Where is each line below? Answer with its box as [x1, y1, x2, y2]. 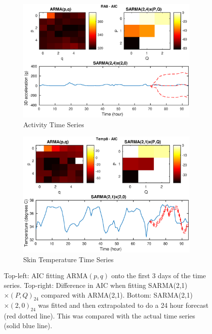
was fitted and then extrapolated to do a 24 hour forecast [38, 300, 209, 310]
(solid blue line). [4, 320, 52, 330]
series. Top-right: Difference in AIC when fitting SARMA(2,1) [4, 280, 188, 290]
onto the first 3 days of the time [111, 270, 206, 281]
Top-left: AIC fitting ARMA [4, 270, 88, 281]
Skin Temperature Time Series [23, 254, 114, 264]
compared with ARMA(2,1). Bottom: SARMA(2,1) [41, 289, 193, 300]
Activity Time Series [23, 119, 84, 130]
